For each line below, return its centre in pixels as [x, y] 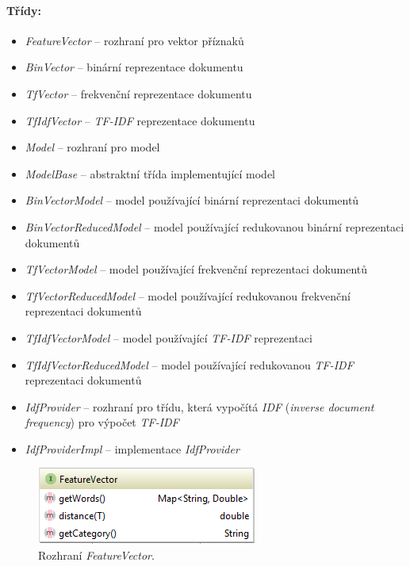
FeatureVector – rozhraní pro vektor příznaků [134, 40]
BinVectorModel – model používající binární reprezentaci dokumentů [192, 200]
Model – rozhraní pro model [92, 147]
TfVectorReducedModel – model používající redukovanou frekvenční [188, 295]
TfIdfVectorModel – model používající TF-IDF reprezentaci [169, 337]
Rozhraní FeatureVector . [96, 555]
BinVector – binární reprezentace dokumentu [134, 67]
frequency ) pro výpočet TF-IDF [102, 422]
